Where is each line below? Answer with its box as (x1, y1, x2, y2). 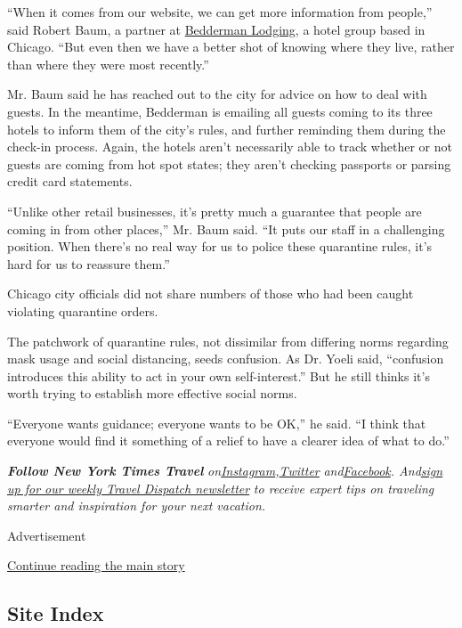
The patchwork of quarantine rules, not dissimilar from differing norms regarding (7, 331, 449, 350)
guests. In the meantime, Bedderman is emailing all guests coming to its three (7, 102, 433, 120)
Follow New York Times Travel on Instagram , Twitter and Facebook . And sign (7, 461, 443, 480)
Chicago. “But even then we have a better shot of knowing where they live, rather (7, 37, 455, 56)
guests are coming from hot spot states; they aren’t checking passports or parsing (7, 154, 451, 173)
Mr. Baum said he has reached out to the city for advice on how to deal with (7, 85, 427, 103)
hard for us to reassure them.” (7, 254, 170, 273)
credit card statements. (7, 172, 133, 191)
